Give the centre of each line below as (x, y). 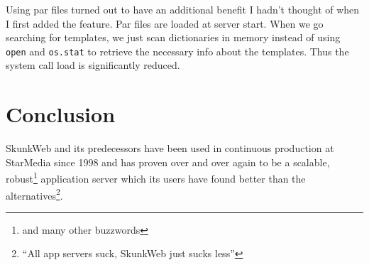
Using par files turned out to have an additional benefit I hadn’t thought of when (183, 9)
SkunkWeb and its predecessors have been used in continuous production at (170, 148)
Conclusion (61, 114)
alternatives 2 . (34, 194)
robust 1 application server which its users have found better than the (156, 177)
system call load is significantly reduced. (93, 65)
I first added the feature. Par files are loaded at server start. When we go (165, 23)
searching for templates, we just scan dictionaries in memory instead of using (173, 37)
